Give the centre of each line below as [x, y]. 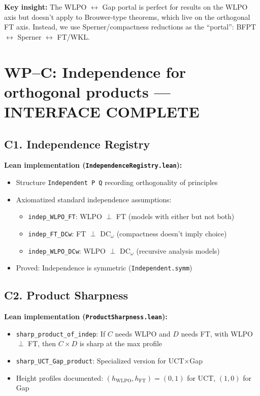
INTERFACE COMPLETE [102, 111]
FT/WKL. [73, 36]
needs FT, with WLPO [217, 333]
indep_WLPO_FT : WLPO [65, 216]
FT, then [42, 343]
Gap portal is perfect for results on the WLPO [175, 7]
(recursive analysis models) [178, 250]
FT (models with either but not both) [175, 216]
